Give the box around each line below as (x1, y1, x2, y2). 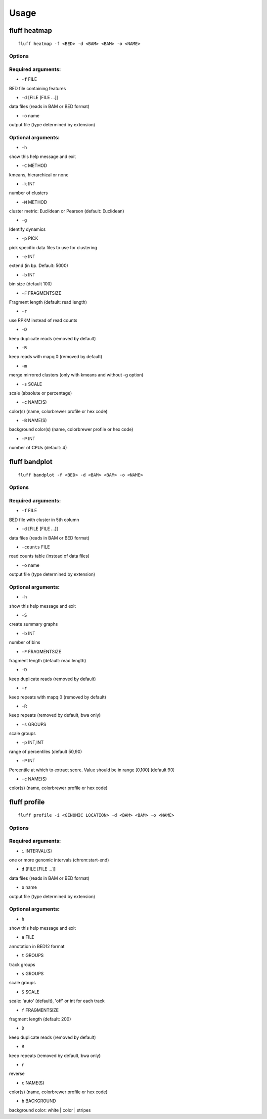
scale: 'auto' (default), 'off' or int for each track (9, 998, 105, 1004)
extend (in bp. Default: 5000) (9, 263, 69, 268)
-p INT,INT (21, 740, 44, 746)
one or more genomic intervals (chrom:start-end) (9, 857, 109, 863)
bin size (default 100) (9, 281, 52, 287)
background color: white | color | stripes (9, 1107, 91, 1113)
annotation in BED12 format (9, 943, 65, 949)
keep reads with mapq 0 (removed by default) (9, 354, 103, 360)
